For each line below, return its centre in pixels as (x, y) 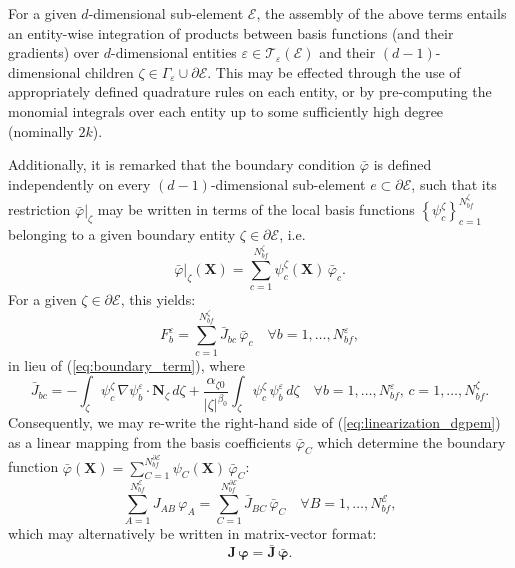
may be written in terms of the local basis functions (256, 209)
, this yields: (158, 299)
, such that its (454, 183)
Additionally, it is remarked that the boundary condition (182, 164)
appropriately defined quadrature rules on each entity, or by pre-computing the (250, 91)
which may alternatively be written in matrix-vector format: (192, 533)
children (109, 71)
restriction (39, 209)
